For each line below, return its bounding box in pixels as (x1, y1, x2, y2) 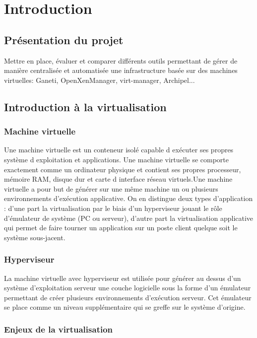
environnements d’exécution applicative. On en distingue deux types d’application (4, 193, 253, 203)
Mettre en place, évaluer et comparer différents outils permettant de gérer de (4, 55, 238, 66)
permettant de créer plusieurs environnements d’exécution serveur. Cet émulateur (4, 292, 252, 302)
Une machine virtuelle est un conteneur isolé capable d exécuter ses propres (4, 144, 234, 155)
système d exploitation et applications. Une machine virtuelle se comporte (4, 154, 229, 164)
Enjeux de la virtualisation (4, 323, 113, 335)
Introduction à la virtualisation (4, 99, 167, 114)
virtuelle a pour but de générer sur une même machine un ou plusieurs (4, 183, 218, 194)
